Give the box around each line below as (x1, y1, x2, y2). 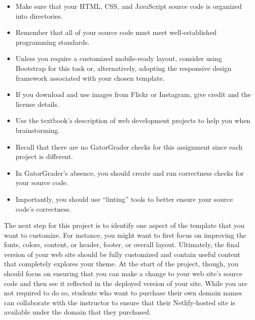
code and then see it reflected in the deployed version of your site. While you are (4, 278, 248, 288)
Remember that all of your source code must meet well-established (15, 27, 217, 37)
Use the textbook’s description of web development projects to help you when (15, 115, 251, 126)
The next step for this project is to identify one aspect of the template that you (4, 220, 245, 230)
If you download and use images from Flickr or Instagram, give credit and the (15, 89, 251, 99)
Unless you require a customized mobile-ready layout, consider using (15, 53, 222, 64)
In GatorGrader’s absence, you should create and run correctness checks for (15, 167, 244, 178)
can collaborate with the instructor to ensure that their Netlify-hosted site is (4, 297, 235, 307)
